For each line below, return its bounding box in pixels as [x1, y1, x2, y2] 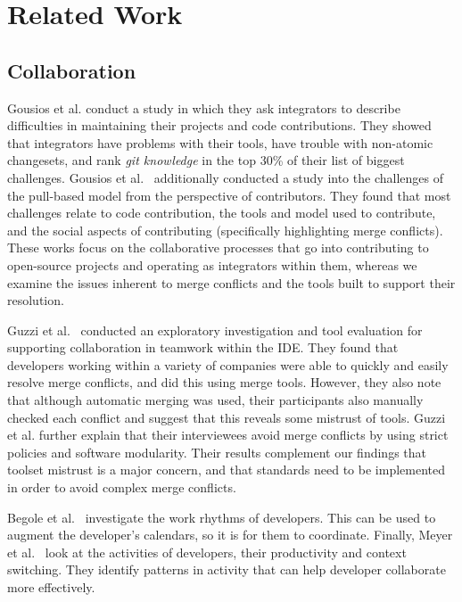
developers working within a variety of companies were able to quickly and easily [7, 355, 449, 374]
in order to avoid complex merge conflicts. [7, 478, 236, 497]
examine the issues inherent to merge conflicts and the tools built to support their [7, 273, 456, 292]
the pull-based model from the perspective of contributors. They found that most [7, 186, 451, 204]
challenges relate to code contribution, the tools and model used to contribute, [7, 203, 436, 222]
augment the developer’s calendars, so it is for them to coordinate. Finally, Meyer [7, 525, 453, 544]
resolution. [7, 291, 64, 309]
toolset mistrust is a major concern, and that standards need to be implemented [7, 460, 445, 479]
